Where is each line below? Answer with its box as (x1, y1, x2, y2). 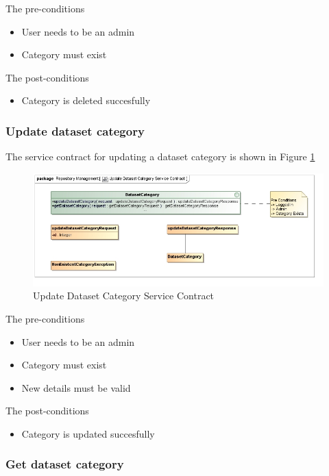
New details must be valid (21, 380, 131, 394)
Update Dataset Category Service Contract (33, 288, 215, 303)
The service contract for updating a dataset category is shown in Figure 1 (5, 149, 315, 164)
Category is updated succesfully (21, 426, 155, 440)
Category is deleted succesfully (21, 93, 151, 108)
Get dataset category (5, 455, 124, 473)
